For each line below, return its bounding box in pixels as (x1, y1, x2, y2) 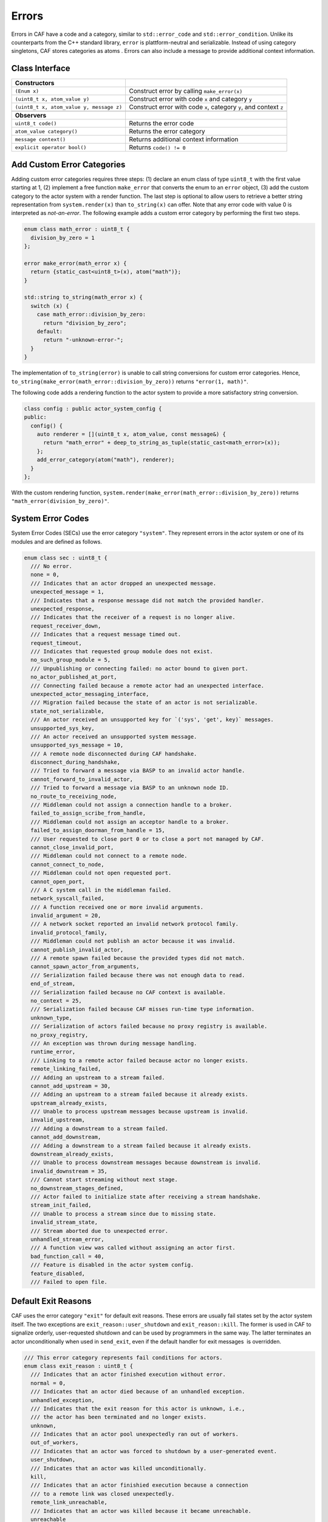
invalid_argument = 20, (30, 912, 101, 919)
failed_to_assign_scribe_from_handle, (30, 810, 146, 817)
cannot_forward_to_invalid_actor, (30, 776, 134, 782)
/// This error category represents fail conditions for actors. (24, 1354, 223, 1361)
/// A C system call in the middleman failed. (30, 886, 172, 893)
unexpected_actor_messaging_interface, (30, 690, 149, 697)
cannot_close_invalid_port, (30, 844, 114, 850)
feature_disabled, (30, 1270, 85, 1277)
